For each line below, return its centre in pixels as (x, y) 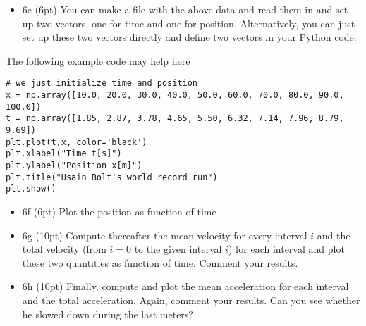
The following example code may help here (98, 60)
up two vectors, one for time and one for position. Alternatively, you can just (189, 23)
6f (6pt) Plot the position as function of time (119, 211)
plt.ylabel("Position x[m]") (74, 165)
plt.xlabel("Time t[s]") (64, 154)
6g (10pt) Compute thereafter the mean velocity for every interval (165, 235)
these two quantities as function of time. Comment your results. (160, 262)
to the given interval (178, 249)
